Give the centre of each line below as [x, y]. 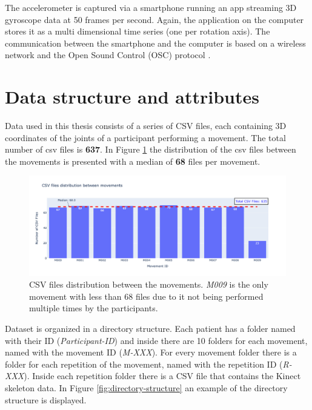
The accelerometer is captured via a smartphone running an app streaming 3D [151, 7]
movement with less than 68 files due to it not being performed [146, 296]
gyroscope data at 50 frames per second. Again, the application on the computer [154, 19]
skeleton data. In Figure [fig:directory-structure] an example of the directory [146, 388]
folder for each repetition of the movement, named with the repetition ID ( [144, 364]
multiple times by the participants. [94, 308]
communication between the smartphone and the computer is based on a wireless [155, 43]
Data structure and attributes [132, 97]
